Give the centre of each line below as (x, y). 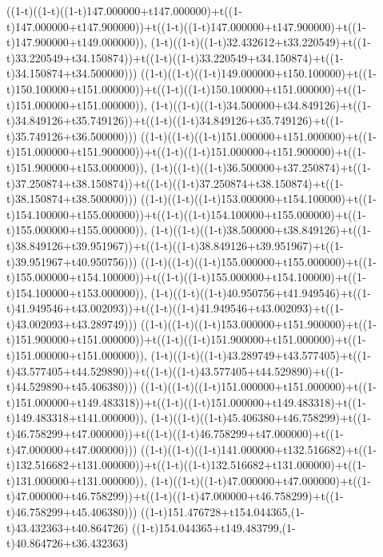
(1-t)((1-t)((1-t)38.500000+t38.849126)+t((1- (261, 230)
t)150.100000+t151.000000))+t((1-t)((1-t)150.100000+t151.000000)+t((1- (186, 88)
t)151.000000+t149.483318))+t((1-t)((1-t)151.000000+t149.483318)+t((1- (186, 402)
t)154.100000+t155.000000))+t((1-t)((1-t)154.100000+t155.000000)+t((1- (186, 214)
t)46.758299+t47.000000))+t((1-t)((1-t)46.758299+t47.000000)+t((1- (175, 434)
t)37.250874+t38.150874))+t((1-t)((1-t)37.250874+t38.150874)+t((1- (175, 183)
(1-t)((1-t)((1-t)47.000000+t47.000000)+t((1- (261, 480)
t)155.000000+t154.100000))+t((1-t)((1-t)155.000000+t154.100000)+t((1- (186, 277)
